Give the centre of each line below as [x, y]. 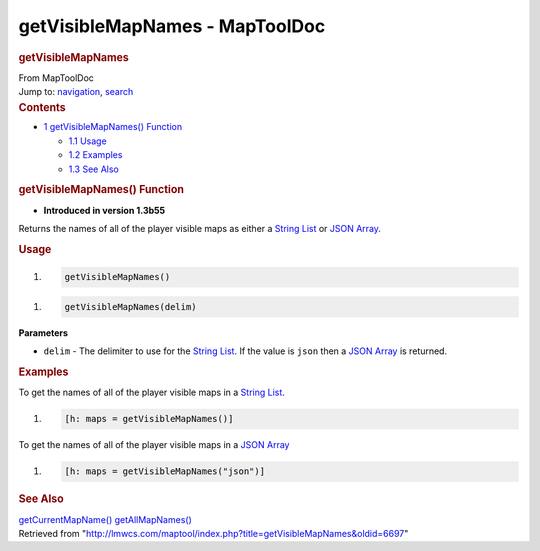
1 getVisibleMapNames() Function [113, 127]
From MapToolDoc [56, 77]
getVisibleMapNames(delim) [130, 306]
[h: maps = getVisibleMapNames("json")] [164, 471]
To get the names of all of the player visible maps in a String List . [151, 392]
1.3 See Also [94, 169]
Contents [42, 107]
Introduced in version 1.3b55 [104, 210]
